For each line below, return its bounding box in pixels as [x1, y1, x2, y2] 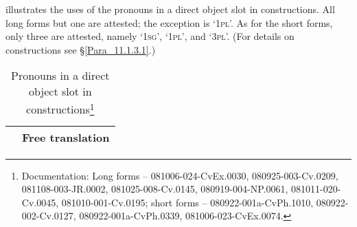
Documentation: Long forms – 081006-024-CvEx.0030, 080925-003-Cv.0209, [21, 168, 338, 182]
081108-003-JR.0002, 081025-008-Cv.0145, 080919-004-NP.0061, [21, 182, 288, 196]
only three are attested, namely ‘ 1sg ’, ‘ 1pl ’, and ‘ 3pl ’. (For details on [5, 29, 295, 43]
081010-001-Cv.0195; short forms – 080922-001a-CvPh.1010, [61, 195, 314, 209]
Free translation [22, 129, 110, 145]
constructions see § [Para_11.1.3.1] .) [5, 42, 156, 56]
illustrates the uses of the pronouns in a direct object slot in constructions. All [5, 2, 335, 16]
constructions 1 [26, 99, 95, 118]
